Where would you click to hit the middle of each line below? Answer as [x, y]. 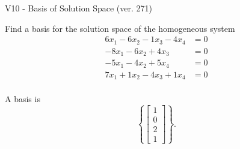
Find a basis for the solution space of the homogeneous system [120, 28]
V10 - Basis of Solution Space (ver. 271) [78, 8]
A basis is [23, 99]
